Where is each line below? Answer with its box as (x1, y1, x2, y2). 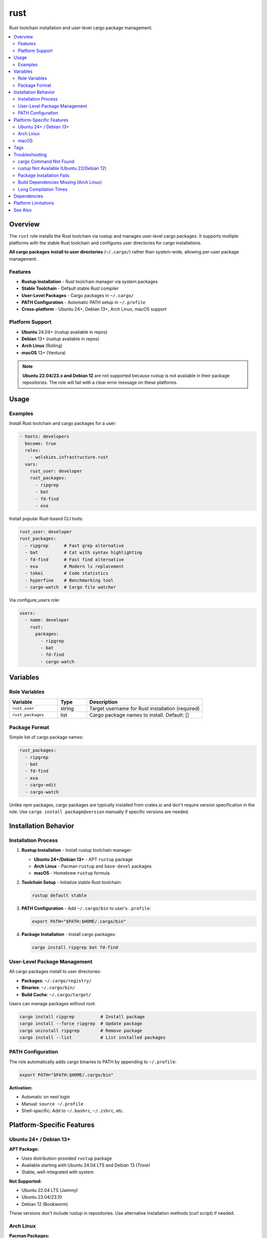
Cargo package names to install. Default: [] (89, 711, 189, 718)
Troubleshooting (13, 152, 47, 157)
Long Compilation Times (18, 186, 68, 192)
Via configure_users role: (9, 597, 60, 603)
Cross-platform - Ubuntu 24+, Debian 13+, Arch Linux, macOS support (21, 306, 167, 312)
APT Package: (9, 1146, 39, 1152)
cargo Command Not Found (18, 158, 75, 164)
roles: (25, 447, 41, 453)
